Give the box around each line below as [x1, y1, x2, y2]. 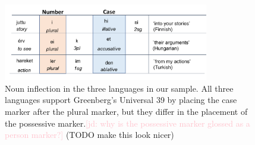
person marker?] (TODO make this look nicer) [5, 128, 174, 141]
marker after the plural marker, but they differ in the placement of [5, 105, 248, 117]
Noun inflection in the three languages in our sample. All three [5, 82, 234, 94]
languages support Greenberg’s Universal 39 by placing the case [5, 94, 237, 106]
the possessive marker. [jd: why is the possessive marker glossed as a [5, 117, 250, 129]
